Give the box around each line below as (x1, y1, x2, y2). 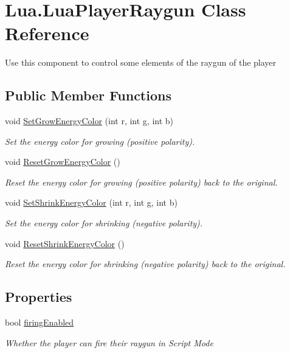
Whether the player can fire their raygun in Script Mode (5, 336, 213, 349)
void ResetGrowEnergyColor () (5, 155, 120, 168)
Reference (5, 21, 89, 46)
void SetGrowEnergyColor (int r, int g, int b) (5, 114, 174, 127)
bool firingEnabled (5, 316, 74, 329)
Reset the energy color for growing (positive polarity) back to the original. (5, 175, 278, 188)
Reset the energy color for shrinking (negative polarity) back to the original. (5, 257, 286, 270)
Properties (5, 287, 72, 306)
